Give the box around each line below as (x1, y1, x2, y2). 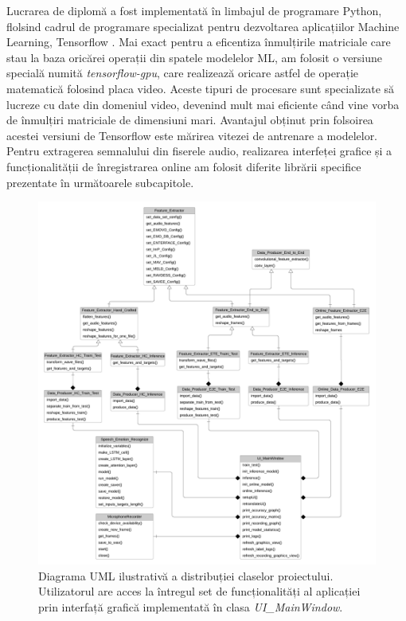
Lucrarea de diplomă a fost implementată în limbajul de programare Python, (6, 2, 382, 18)
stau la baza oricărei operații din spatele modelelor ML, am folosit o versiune (6, 49, 383, 65)
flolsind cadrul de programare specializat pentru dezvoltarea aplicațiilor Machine (6, 18, 400, 34)
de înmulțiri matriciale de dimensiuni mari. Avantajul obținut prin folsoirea (6, 111, 373, 128)
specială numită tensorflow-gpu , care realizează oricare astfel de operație (6, 64, 358, 81)
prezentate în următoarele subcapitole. (6, 174, 194, 190)
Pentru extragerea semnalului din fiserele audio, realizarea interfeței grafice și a (6, 143, 392, 159)
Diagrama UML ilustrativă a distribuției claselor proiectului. (38, 567, 334, 584)
